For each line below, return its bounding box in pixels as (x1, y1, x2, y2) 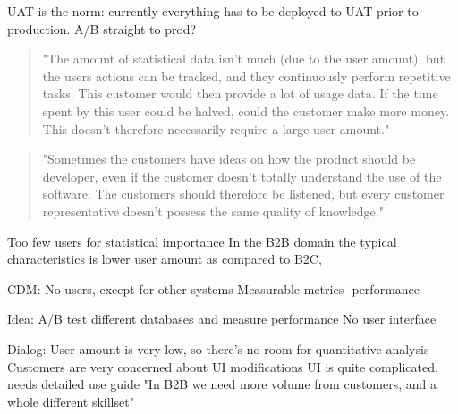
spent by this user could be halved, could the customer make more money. (42, 101, 450, 120)
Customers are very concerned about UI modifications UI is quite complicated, (7, 357, 438, 376)
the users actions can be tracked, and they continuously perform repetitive (42, 66, 451, 85)
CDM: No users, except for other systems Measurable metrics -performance (7, 279, 420, 298)
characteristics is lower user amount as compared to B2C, (7, 249, 322, 268)
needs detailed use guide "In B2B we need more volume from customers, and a (7, 375, 437, 393)
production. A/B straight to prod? (7, 19, 197, 38)
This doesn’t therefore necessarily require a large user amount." (42, 119, 390, 138)
